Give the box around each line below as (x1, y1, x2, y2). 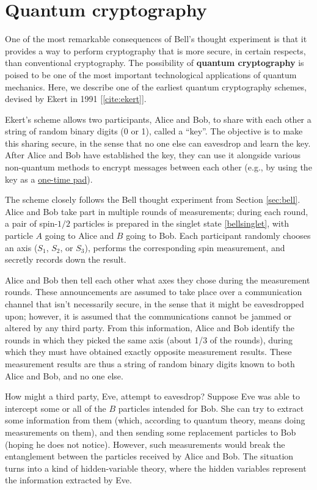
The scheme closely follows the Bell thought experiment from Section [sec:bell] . (5, 193, 301, 206)
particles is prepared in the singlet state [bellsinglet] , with (73, 217, 289, 230)
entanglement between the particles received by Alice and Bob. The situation (5, 450, 294, 463)
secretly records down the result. (5, 253, 126, 266)
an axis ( (5, 241, 38, 254)
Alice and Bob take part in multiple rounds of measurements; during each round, (5, 205, 308, 218)
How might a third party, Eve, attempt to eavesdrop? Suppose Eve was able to (5, 390, 300, 403)
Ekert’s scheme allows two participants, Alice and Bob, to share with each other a (5, 112, 312, 125)
